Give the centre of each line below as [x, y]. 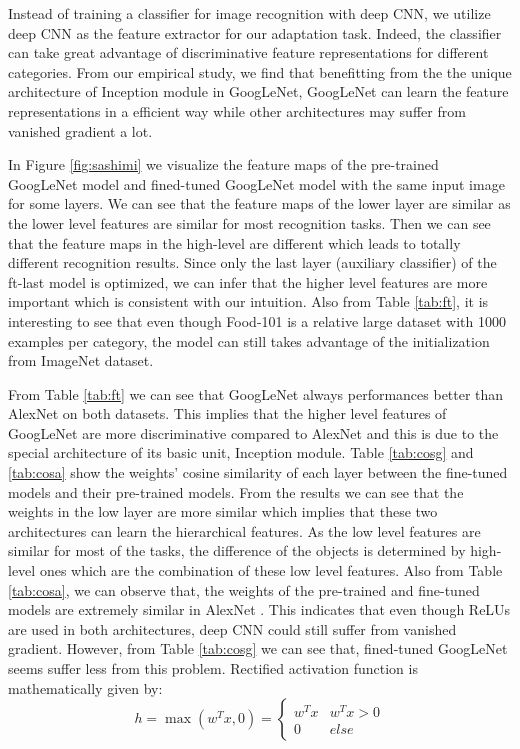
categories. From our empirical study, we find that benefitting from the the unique [260, 71]
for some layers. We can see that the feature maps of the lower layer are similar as [259, 203]
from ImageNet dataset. [81, 360]
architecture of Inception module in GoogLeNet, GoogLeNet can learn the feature [258, 91]
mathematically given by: [85, 687]
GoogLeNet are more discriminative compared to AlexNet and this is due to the [253, 432]
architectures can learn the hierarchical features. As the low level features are [244, 530]
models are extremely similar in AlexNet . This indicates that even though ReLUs [259, 609]
